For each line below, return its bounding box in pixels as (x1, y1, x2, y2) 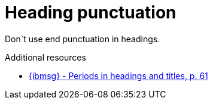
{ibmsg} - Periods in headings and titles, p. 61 (29, 70, 208, 81)
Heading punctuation (5, 2, 177, 23)
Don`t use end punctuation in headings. (5, 33, 160, 44)
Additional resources (5, 52, 86, 62)
